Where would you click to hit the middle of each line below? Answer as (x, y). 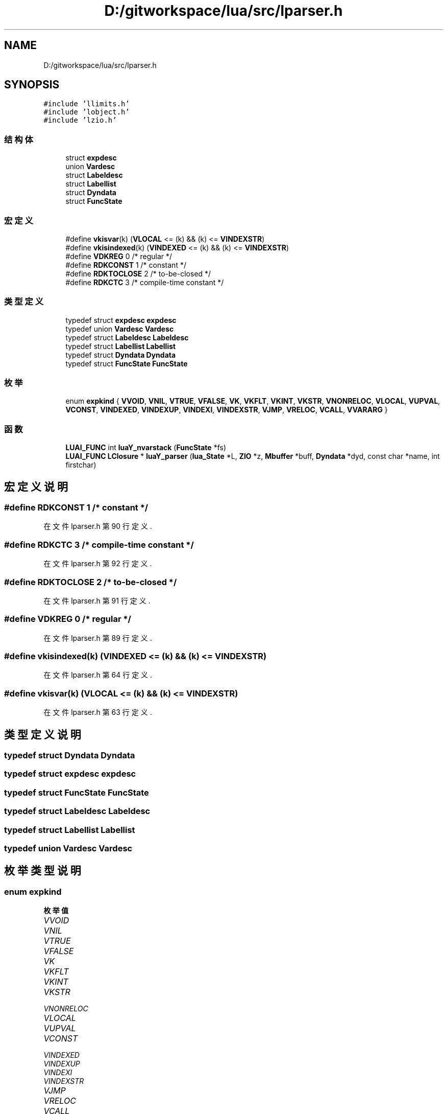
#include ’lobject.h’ (86, 112)
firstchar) (81, 465)
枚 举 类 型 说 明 (43, 871)
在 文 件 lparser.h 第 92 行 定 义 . (98, 564)
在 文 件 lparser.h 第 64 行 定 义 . (98, 675)
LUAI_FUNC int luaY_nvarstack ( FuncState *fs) (146, 448)
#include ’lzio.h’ (80, 120)
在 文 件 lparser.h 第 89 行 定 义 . (98, 638)
